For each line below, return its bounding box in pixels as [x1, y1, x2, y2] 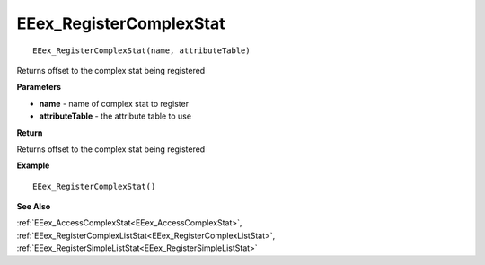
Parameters [16, 82, 62, 93]
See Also [16, 201, 51, 212]
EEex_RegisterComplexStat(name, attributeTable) [32, 45, 251, 56]
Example [16, 160, 50, 171]
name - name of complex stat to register [39, 98, 189, 109]
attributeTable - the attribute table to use [39, 110, 192, 121]
